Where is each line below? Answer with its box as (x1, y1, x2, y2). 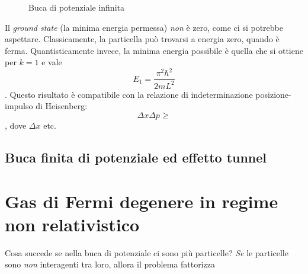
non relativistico (5, 212, 140, 236)
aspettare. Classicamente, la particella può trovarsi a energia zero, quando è (5, 33, 280, 45)
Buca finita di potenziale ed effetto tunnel (5, 148, 267, 167)
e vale (41, 56, 62, 68)
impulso (5, 100, 33, 112)
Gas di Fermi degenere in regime (5, 189, 278, 213)
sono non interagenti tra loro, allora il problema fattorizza (5, 258, 215, 270)
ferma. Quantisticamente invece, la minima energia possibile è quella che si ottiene (5, 44, 303, 56)
